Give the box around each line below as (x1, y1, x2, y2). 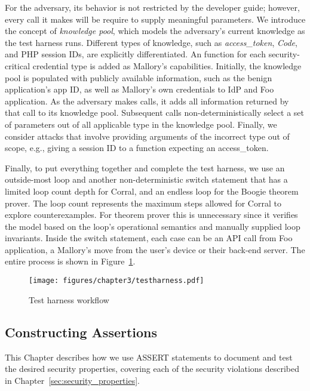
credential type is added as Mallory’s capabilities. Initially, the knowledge (32, 59, 302, 72)
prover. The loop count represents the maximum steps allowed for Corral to (5, 196, 281, 209)
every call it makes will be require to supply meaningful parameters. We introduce (5, 13, 306, 25)
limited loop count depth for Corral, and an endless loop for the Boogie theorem (5, 184, 299, 197)
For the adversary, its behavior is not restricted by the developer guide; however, (5, 1, 300, 13)
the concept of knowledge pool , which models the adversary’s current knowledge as (5, 24, 305, 37)
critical (5, 59, 30, 72)
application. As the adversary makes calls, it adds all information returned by (5, 94, 289, 107)
